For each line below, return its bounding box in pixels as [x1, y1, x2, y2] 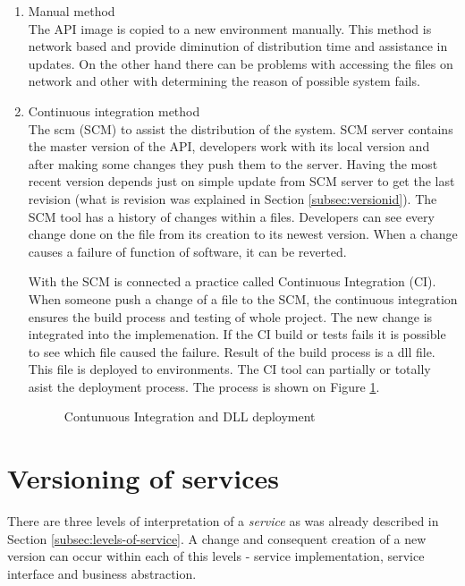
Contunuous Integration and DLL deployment [63, 407, 316, 426]
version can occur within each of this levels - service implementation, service [7, 547, 425, 565]
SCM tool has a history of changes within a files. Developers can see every [28, 207, 435, 225]
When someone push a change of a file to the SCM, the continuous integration [28, 289, 458, 308]
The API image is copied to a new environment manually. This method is [28, 19, 432, 38]
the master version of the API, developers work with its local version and [28, 137, 430, 156]
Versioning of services [7, 460, 280, 497]
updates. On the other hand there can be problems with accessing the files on [28, 54, 453, 72]
